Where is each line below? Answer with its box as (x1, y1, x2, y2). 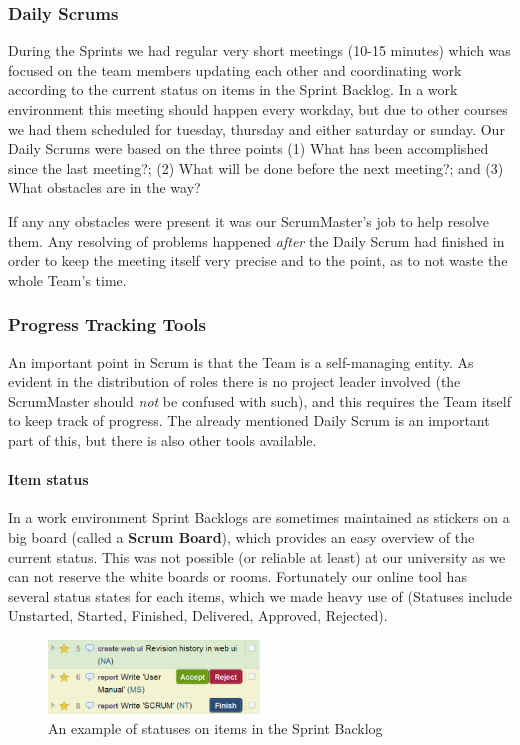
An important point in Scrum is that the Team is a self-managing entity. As (8, 351, 474, 372)
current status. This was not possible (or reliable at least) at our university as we (8, 546, 506, 567)
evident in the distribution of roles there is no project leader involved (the (8, 371, 461, 392)
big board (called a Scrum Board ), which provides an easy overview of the (8, 526, 475, 547)
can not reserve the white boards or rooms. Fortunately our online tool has (8, 566, 467, 587)
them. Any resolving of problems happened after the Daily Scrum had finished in (8, 230, 505, 251)
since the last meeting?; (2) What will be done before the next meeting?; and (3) (8, 157, 504, 178)
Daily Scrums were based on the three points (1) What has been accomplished (8, 138, 489, 159)
